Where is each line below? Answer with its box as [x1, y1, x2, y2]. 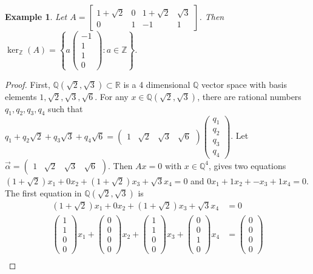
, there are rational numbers [197, 90, 301, 102]
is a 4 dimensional [123, 78, 190, 90]
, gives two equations [208, 159, 286, 172]
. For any [95, 90, 129, 102]
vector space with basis [201, 78, 287, 90]
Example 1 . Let [5, 10, 67, 22]
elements [5, 90, 37, 102]
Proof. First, [5, 78, 50, 90]
